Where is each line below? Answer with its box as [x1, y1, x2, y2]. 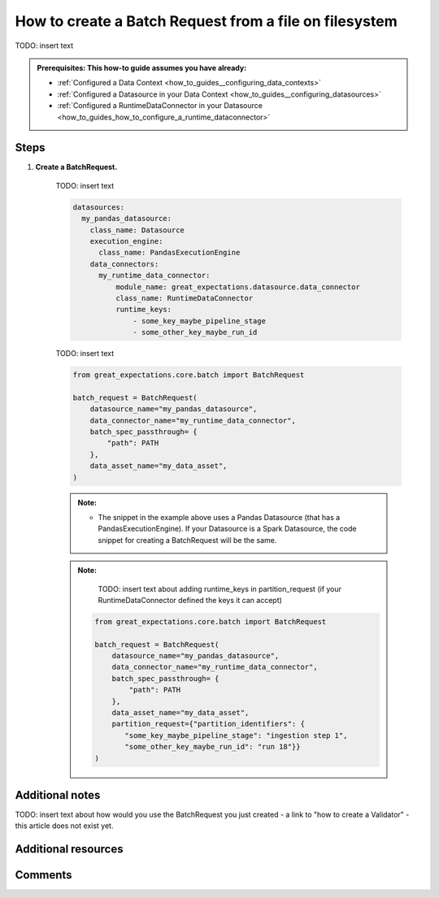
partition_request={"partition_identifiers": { [111, 719, 305, 729]
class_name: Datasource [89, 225, 185, 235]
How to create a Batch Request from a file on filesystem [15, 12, 398, 30]
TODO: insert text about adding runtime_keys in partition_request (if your [98, 583, 341, 593]
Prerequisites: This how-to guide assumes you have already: [37, 63, 247, 72]
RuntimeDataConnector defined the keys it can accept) [98, 595, 282, 605]
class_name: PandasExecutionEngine [98, 248, 241, 258]
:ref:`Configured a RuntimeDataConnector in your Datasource [57, 101, 263, 111]
